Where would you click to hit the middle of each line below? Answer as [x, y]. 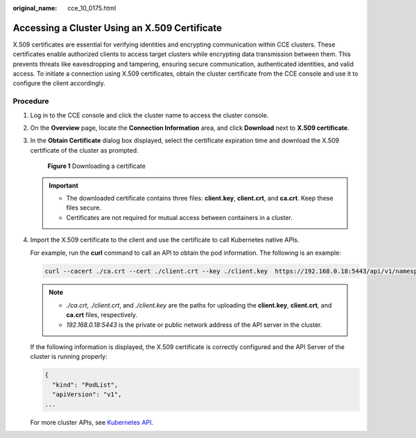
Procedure [31, 101]
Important [64, 185]
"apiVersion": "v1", [87, 395]
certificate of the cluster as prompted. [84, 150]
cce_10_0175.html [92, 8]
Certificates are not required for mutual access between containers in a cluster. [179, 217]
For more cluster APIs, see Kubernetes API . [92, 422]
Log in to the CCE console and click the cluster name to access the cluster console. [149, 115]
